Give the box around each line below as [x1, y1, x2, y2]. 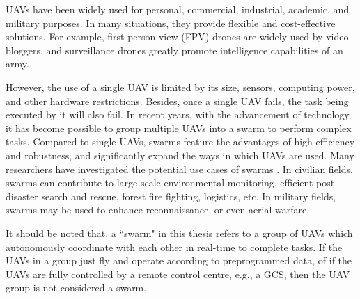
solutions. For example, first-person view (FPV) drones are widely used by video [6, 29, 349, 44]
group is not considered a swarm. [6, 280, 147, 295]
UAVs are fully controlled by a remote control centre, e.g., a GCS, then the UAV [6, 266, 350, 281]
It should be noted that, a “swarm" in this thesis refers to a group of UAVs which [6, 225, 353, 240]
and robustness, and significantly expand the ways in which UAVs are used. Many [6, 147, 354, 162]
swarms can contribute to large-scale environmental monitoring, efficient [6, 175, 313, 190]
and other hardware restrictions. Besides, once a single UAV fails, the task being [6, 93, 349, 108]
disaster [6, 188, 38, 203]
